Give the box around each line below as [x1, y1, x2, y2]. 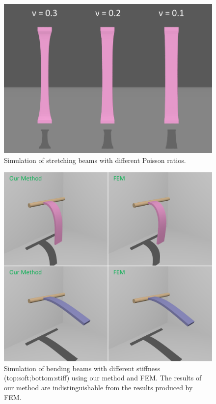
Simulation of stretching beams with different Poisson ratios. [4, 155, 186, 165]
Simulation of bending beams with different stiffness [4, 363, 161, 373]
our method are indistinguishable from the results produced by [4, 382, 193, 392]
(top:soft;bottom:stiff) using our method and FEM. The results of [4, 373, 202, 383]
